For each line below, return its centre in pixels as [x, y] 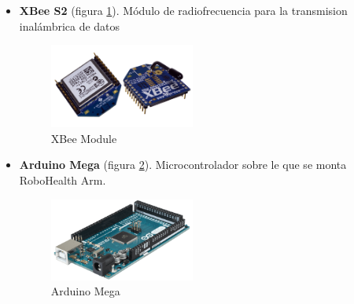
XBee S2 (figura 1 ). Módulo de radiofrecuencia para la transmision [183, 10]
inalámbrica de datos [70, 26]
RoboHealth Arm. [63, 180]
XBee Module [84, 138]
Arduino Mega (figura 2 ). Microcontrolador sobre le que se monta [183, 165]
